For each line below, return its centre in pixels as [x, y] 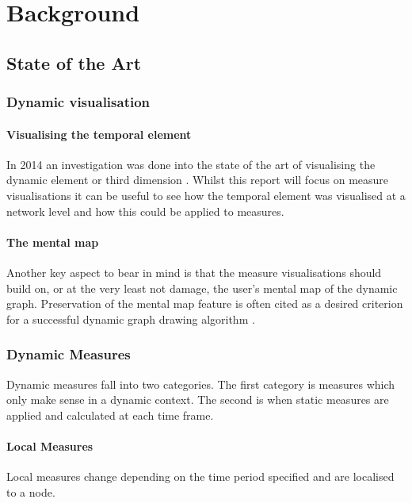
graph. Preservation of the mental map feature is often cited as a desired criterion [205, 303]
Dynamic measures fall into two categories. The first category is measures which [201, 384]
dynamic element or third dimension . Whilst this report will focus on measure [198, 180]
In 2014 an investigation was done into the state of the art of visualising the [191, 164]
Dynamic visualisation [78, 102]
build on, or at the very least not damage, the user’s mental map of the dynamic [202, 288]
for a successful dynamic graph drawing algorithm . [131, 319]
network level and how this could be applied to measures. [145, 211]
